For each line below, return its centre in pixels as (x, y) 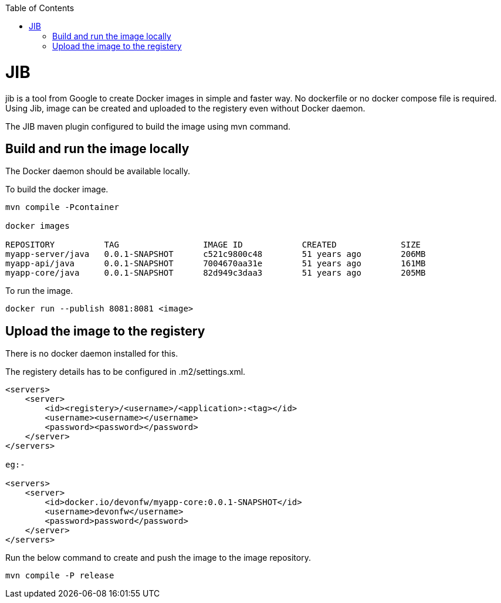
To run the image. (39, 291)
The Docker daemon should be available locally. (98, 171)
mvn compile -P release (60, 576)
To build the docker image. (57, 189)
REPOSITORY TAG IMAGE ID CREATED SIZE (213, 245)
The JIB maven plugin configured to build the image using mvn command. (148, 126)
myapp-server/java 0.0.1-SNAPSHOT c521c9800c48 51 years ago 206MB (216, 254)
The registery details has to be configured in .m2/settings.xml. (126, 372)
